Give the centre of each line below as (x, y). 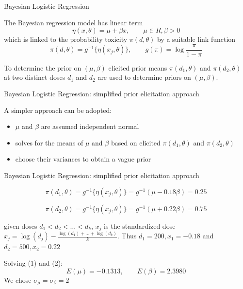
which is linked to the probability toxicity (66, 39)
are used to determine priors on (144, 77)
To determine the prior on (43, 67)
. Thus (127, 236)
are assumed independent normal (90, 126)
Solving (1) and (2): (33, 262)
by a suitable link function (196, 39)
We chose (18, 280)
